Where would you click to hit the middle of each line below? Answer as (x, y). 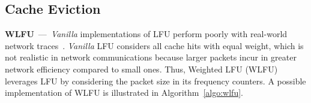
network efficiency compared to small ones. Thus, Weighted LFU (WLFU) (141, 69)
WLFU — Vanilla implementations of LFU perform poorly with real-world (146, 34)
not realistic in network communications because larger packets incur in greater (151, 57)
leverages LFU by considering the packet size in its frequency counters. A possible (155, 81)
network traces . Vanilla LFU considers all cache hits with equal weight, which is (154, 45)
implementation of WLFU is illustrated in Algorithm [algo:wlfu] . (124, 93)
